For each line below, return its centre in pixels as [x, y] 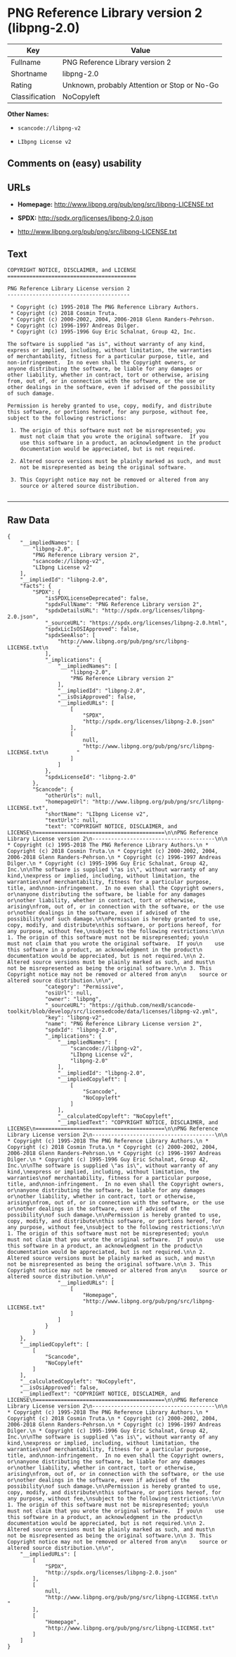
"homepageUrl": [67, 801]
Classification [33, 97]
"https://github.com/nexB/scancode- [143, 1005]
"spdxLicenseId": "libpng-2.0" [91, 777]
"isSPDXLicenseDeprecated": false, [97, 598]
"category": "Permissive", [84, 987]
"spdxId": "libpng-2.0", [81, 1030]
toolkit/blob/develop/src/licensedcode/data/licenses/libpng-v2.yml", [113, 1011]
